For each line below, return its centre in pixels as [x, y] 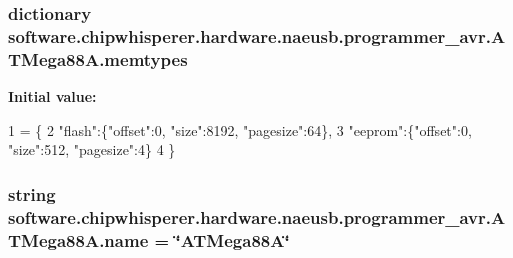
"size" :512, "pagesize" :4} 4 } [92, 149]
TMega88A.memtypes [98, 58]
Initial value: [52, 96]
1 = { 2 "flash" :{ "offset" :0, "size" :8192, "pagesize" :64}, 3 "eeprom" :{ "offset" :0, [240, 129]
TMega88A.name [78, 239]
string [32, 193]
